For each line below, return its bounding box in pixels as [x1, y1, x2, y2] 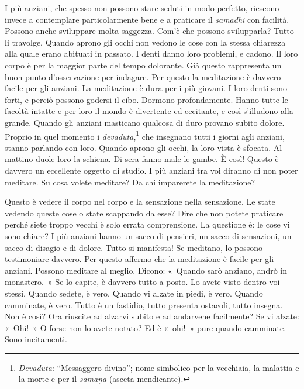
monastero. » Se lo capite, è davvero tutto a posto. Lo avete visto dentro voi [5, 276, 280, 288]
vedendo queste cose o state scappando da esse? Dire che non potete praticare [5, 206, 284, 219]
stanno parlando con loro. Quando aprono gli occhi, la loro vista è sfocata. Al [5, 141, 282, 153]
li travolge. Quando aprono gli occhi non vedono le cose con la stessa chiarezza [5, 36, 286, 48]
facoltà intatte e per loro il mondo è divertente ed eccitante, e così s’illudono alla [5, 105, 293, 117]
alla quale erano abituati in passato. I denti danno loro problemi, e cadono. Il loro [5, 47, 298, 60]
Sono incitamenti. [5, 333, 67, 345]
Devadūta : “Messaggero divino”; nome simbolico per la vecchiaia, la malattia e [18, 361, 299, 373]
